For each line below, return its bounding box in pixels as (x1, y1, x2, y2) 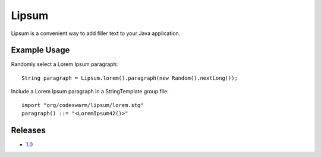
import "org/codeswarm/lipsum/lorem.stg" (21, 102, 144, 108)
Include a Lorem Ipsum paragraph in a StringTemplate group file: (11, 88, 169, 95)
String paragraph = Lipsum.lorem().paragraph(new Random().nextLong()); (21, 74, 238, 81)
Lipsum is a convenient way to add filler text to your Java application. (11, 30, 181, 37)
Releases (11, 125, 46, 135)
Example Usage (11, 45, 70, 55)
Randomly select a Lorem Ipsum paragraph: (11, 61, 118, 68)
